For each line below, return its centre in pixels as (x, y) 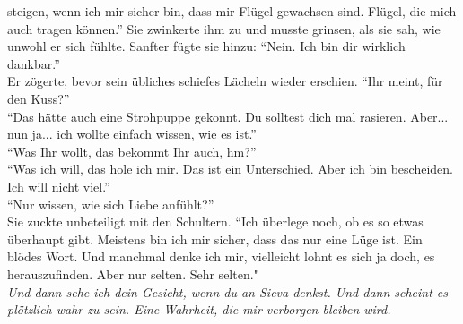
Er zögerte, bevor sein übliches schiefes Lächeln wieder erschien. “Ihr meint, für (225, 81)
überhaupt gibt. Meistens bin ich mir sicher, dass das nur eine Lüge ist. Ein (215, 239)
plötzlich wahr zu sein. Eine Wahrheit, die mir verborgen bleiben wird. (199, 309)
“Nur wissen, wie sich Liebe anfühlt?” (111, 204)
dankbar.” (34, 63)
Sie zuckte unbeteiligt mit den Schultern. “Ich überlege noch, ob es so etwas (215, 222)
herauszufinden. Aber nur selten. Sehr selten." (133, 273)
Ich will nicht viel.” (59, 186)
